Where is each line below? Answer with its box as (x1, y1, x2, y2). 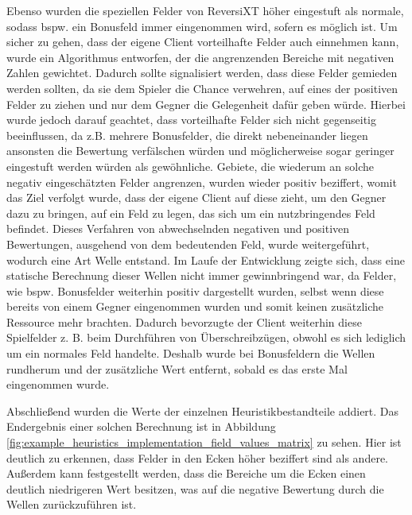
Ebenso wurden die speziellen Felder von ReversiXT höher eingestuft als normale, (6, 2, 404, 18)
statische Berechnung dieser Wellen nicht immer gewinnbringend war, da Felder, (6, 267, 397, 284)
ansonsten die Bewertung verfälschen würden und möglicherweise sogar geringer (6, 142, 395, 159)
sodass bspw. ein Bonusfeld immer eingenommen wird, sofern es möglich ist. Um (6, 17, 398, 34)
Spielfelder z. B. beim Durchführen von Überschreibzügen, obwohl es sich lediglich (6, 329, 406, 346)
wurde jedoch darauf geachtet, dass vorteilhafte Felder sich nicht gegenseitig (6, 111, 376, 128)
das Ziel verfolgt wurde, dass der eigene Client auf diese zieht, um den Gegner (6, 189, 387, 206)
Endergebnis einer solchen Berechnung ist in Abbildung (6, 418, 276, 435)
